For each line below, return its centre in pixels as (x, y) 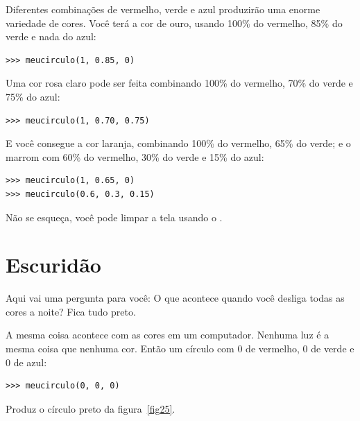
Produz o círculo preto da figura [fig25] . (91, 408)
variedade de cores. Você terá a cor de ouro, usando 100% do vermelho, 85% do (174, 23)
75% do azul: (33, 96)
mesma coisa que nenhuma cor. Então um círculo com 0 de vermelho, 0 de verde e (180, 349)
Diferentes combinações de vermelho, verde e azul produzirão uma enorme (163, 9)
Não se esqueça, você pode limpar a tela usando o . (114, 217)
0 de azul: (26, 362)
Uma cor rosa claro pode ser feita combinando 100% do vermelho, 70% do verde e (179, 83)
